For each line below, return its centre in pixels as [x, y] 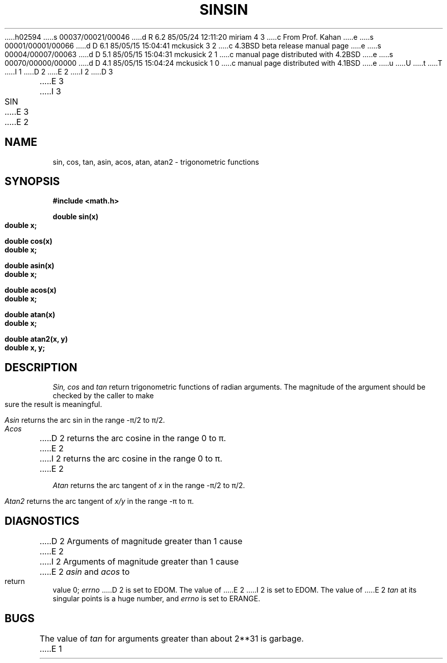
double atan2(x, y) [36, 339]
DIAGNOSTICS [42, 521]
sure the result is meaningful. [54, 404]
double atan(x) [30, 315]
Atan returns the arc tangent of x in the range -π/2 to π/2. [149, 486]
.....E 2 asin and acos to [85, 572]
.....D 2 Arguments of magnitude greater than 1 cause [141, 541]
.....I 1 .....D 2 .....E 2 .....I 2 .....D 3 [59, 71]
